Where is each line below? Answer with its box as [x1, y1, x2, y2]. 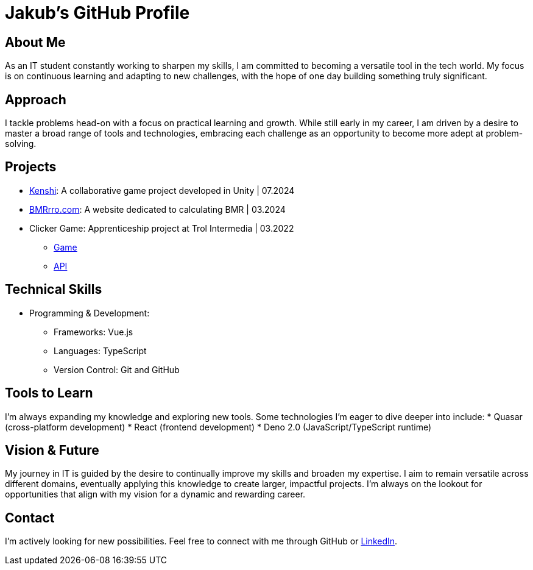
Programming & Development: [29, 307, 150, 318]
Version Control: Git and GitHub [54, 364, 180, 375]
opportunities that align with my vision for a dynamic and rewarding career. [5, 489, 306, 500]
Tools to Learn [5, 385, 93, 401]
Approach [5, 91, 66, 107]
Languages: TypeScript [54, 345, 147, 356]
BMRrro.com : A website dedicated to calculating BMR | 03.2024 [29, 204, 286, 215]
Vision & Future [5, 442, 99, 458]
